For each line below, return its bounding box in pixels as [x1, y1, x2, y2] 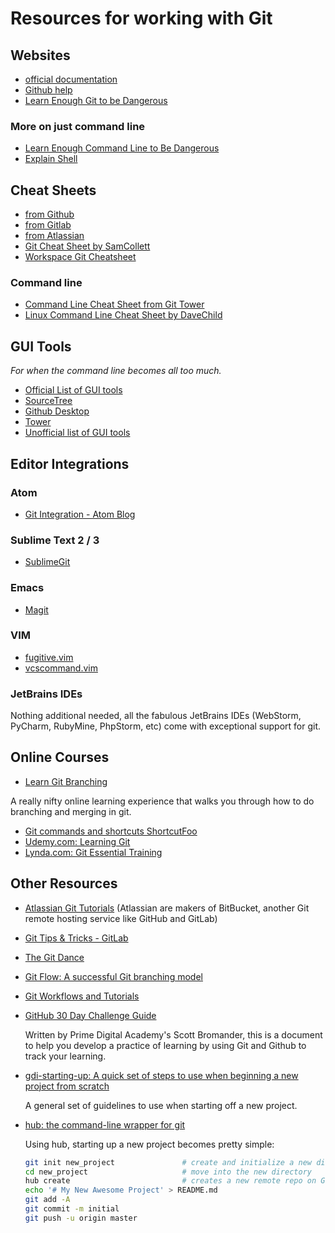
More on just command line [10, 119, 146, 133]
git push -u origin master [24, 1213, 138, 1223]
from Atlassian [24, 230, 85, 242]
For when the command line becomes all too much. [10, 365, 222, 377]
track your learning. [24, 1050, 107, 1062]
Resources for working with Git [10, 7, 273, 30]
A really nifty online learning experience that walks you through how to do [10, 795, 315, 807]
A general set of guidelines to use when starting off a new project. [24, 1099, 298, 1111]
